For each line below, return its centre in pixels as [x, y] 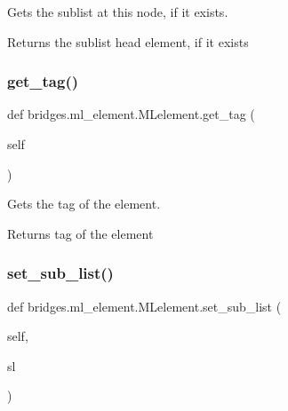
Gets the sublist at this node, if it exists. [118, 12]
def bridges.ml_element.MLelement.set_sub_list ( [144, 306]
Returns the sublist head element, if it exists [128, 41]
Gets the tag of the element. [84, 204]
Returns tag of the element [80, 233]
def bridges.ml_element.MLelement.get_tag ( [131, 114]
